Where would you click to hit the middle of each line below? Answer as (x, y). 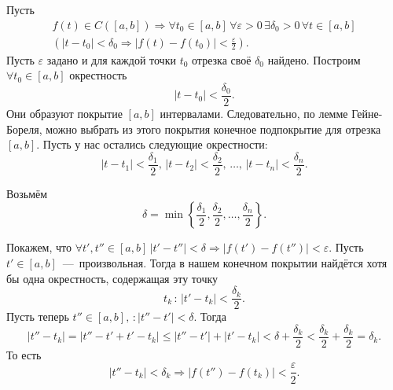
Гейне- (367, 113)
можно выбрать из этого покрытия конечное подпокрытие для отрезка (213, 129)
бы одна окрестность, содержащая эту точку (112, 278)
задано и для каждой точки (111, 59)
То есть (24, 354)
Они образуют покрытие (64, 113)
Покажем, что (39, 247)
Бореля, (24, 129)
